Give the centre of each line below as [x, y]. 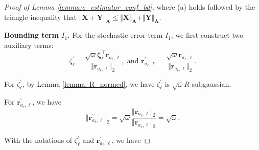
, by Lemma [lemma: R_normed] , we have [89, 83]
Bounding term [31, 35]
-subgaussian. [210, 83]
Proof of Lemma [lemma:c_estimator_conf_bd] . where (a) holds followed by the [130, 7]
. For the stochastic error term [115, 35]
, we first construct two [207, 35]
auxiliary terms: [29, 45]
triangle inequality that [41, 17]
